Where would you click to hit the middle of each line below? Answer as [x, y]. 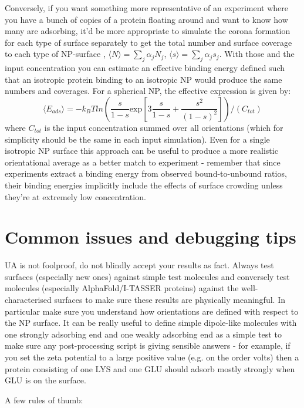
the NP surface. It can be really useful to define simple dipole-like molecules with [151, 323]
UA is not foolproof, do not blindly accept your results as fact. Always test [139, 265]
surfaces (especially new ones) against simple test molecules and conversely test [147, 276]
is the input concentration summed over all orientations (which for [164, 127]
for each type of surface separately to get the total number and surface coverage [148, 42]
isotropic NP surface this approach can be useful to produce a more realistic [141, 151]
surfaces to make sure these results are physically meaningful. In [170, 300]
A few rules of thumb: [44, 399]
